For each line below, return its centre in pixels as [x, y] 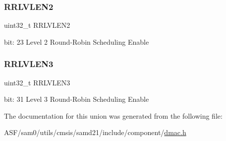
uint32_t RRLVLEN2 [37, 25]
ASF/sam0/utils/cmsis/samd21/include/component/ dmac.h [95, 132]
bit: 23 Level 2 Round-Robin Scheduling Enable [77, 41]
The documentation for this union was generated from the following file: [113, 115]
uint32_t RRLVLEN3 [37, 82]
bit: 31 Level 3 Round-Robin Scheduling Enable [77, 99]
